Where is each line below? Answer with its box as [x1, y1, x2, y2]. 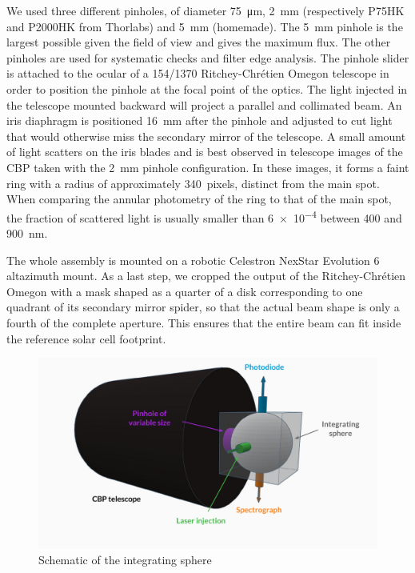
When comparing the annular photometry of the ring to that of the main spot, [6, 190, 392, 207]
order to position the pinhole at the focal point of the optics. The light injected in [6, 80, 408, 97]
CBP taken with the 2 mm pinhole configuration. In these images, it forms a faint [6, 158, 409, 175]
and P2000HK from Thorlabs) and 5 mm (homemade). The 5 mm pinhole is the [6, 18, 403, 34]
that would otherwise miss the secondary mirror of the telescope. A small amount [6, 127, 406, 144]
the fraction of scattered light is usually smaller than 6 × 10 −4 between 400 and [6, 206, 402, 226]
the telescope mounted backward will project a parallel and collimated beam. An [6, 96, 402, 113]
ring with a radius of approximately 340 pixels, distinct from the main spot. [6, 174, 380, 191]
